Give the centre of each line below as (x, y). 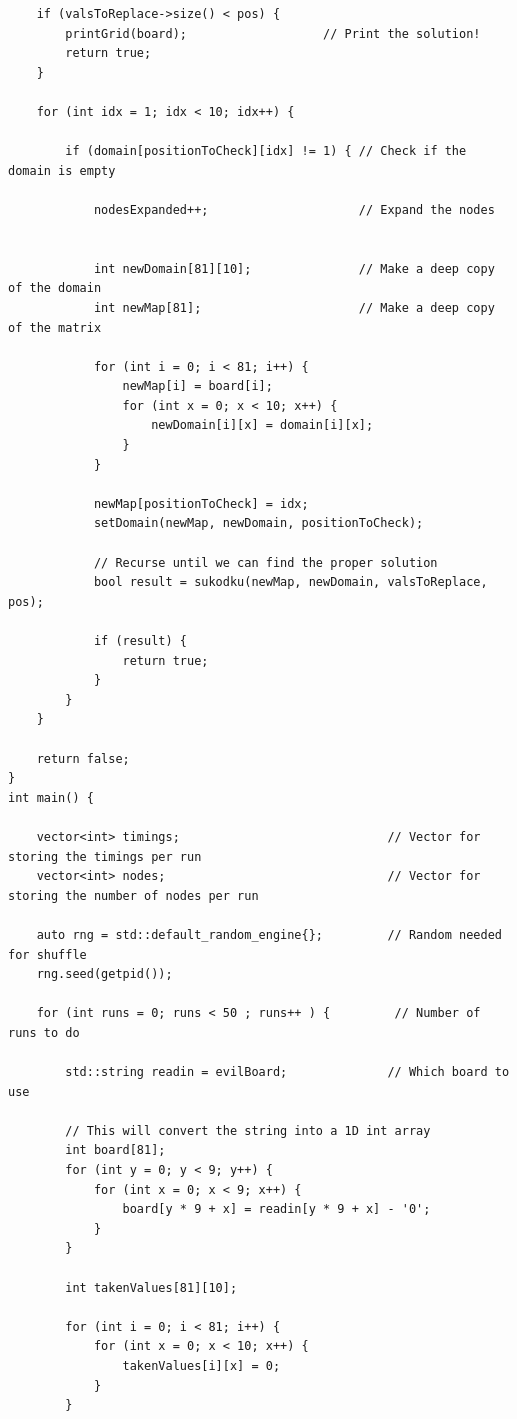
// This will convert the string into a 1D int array (248, 1130)
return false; (83, 758)
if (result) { (140, 641)
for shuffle (47, 954)
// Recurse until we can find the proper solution (265, 562)
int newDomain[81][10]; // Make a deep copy (294, 268)
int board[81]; (115, 1150)
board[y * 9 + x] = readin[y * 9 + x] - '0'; (276, 1209)
